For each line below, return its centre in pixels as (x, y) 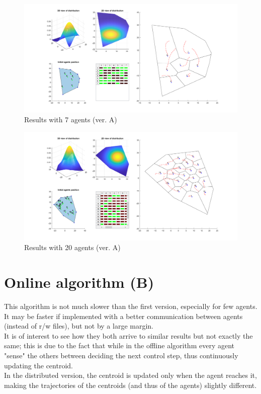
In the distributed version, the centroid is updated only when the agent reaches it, (130, 375)
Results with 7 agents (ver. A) (71, 120)
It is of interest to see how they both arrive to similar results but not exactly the (128, 335)
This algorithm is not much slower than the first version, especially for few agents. (131, 306)
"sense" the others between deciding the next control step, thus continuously (121, 355)
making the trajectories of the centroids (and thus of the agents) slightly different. (130, 385)
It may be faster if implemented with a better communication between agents (123, 316)
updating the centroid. (38, 365)
